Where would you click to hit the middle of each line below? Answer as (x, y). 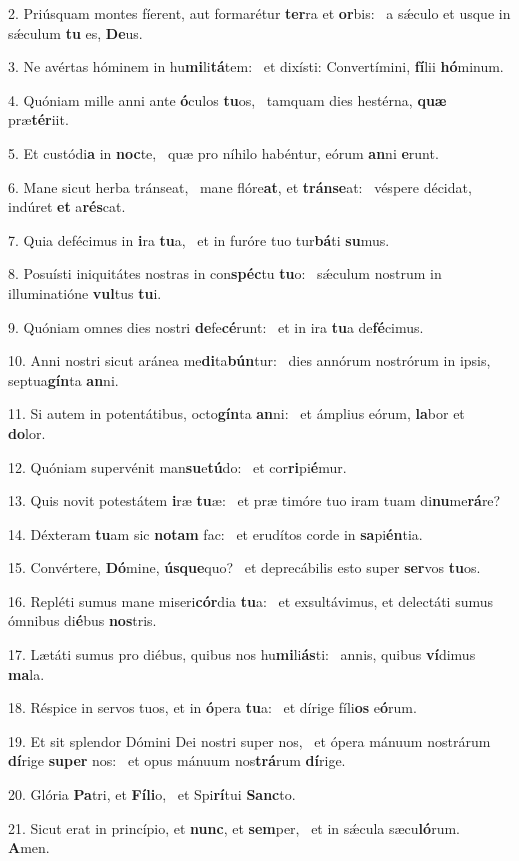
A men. (29, 847)
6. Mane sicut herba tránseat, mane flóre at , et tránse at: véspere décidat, (240, 186)
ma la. (26, 673)
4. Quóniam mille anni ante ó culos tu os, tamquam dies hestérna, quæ (227, 99)
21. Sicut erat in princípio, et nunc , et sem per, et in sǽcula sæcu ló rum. (234, 827)
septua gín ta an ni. (63, 379)
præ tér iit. (38, 119)
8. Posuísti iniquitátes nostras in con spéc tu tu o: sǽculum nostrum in (225, 273)
